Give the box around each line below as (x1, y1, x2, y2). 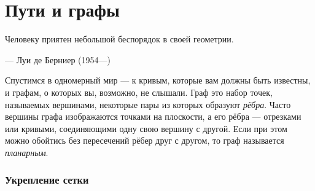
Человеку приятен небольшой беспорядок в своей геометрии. (5, 33, 234, 45)
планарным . (5, 146, 49, 158)
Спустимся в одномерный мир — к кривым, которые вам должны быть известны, (5, 74, 311, 87)
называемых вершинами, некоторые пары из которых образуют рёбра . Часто (5, 98, 291, 111)
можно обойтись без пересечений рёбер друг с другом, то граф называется (5, 134, 284, 147)
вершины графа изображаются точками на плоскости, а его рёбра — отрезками (5, 110, 301, 123)
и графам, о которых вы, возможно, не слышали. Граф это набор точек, (5, 85, 273, 98)
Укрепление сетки (5, 172, 89, 187)
